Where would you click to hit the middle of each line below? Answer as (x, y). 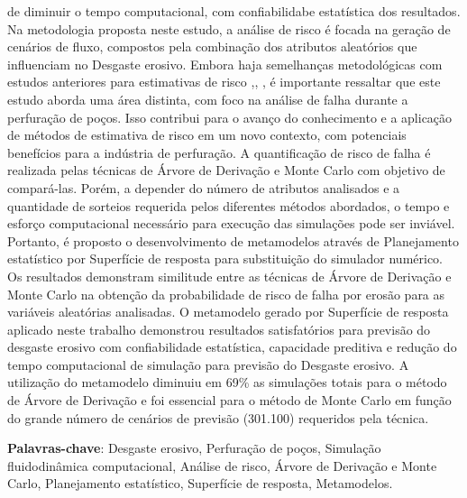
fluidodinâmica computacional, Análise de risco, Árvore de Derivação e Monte (222, 465)
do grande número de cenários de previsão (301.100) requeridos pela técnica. (218, 417)
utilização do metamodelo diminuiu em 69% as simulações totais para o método (227, 382)
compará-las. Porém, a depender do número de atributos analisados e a (204, 187)
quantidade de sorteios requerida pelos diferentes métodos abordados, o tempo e (229, 205)
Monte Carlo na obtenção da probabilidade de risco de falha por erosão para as (226, 294)
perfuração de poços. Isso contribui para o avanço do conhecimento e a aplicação (230, 117)
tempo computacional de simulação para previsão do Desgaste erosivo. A (208, 364)
